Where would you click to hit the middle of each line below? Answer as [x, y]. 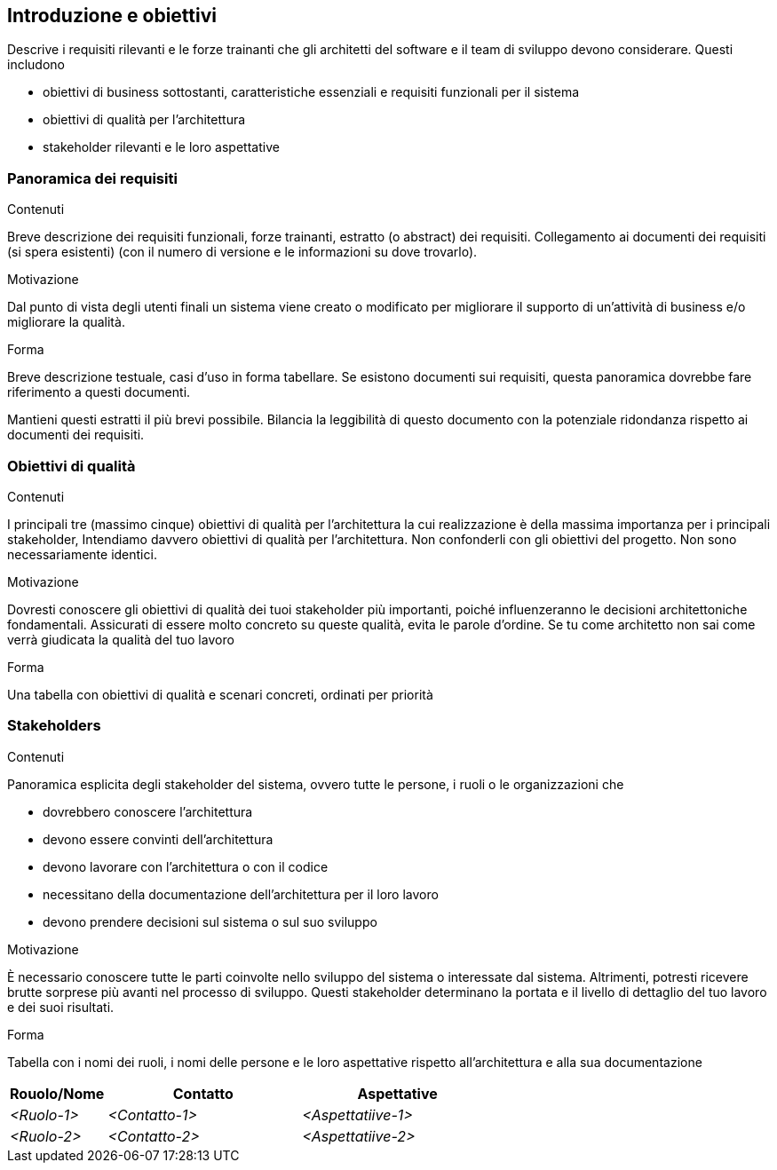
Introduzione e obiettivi [112, 16]
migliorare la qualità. [66, 322]
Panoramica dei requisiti [92, 178]
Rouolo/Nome [57, 1093]
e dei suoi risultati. [61, 1007]
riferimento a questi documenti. [99, 392]
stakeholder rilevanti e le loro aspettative [161, 147]
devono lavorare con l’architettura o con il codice [186, 866]
